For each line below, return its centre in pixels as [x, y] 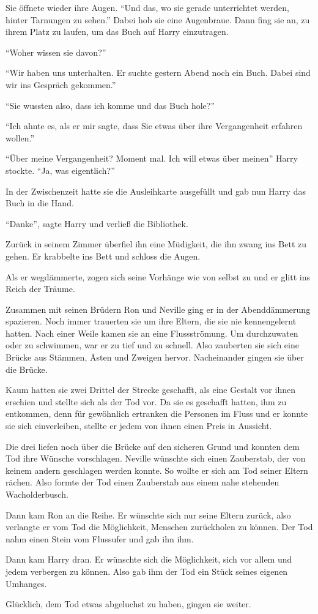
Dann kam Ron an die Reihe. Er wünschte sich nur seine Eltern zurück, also [148, 515]
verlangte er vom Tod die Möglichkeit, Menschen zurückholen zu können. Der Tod [159, 527]
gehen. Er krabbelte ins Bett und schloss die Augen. [103, 256]
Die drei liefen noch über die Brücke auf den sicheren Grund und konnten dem [153, 446]
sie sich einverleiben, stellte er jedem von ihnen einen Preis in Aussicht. [139, 426]
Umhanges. [26, 583]
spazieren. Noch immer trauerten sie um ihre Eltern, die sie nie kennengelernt [151, 321]
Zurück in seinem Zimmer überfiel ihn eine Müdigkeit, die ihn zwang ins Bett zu [156, 244]
